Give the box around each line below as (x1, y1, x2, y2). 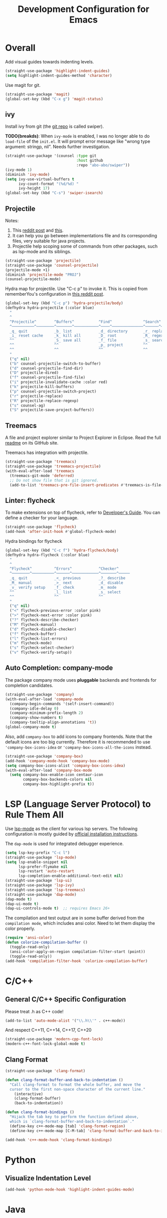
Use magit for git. (5, 82, 41, 88)
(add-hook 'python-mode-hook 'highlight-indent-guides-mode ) (5, 1187, 135, 1192)
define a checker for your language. (5, 515, 79, 521)
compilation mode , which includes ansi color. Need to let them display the (5, 920, 155, 926)
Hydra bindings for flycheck (5, 538, 62, 544)
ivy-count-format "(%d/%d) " (18, 181, 79, 186)
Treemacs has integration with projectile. (5, 449, 88, 455)
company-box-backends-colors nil (23, 777, 92, 782)
